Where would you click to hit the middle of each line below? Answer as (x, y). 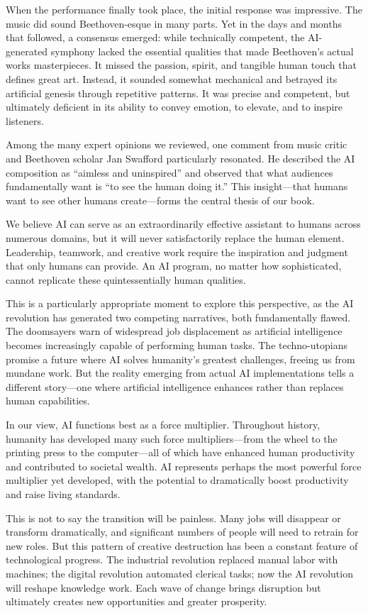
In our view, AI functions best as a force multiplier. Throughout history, (163, 425)
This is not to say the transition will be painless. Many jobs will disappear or (173, 518)
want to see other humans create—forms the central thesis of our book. (160, 200)
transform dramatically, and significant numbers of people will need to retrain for (182, 532)
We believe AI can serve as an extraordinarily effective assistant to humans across (183, 224)
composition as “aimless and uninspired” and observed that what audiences (169, 172)
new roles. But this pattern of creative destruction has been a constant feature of (182, 545)
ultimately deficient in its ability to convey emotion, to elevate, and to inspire (174, 107)
